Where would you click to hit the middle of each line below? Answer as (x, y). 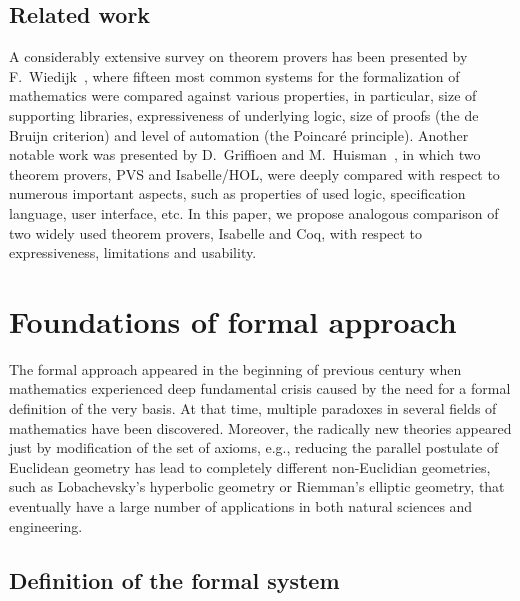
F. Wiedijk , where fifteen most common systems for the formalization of (234, 75)
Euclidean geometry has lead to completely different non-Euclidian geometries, (250, 466)
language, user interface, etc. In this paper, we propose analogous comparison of (254, 212)
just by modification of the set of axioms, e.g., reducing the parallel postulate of (254, 447)
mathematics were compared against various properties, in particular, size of (243, 95)
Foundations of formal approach (233, 320)
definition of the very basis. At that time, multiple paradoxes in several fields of (253, 408)
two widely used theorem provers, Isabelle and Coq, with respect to (216, 232)
